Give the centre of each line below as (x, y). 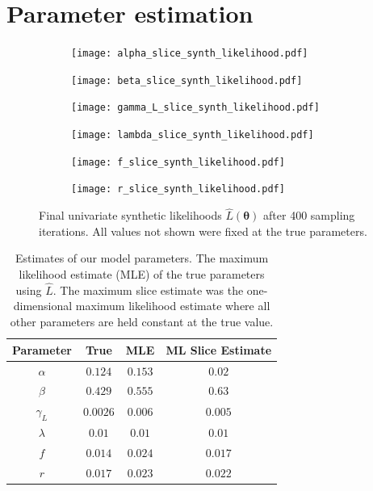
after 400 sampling (309, 215)
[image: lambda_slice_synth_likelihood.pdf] (193, 135)
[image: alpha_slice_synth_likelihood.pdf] (190, 54)
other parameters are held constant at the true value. (142, 322)
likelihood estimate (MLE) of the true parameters (142, 274)
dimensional (43, 306)
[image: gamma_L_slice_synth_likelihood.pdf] (195, 108)
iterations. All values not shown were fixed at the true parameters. (203, 231)
